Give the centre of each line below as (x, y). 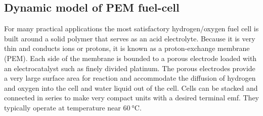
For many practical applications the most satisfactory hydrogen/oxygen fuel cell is (131, 28)
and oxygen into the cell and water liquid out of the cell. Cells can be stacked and (131, 88)
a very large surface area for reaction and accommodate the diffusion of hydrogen (130, 78)
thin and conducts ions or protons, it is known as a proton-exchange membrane (127, 48)
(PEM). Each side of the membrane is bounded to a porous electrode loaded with (130, 58)
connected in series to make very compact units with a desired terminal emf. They (132, 98)
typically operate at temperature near (62, 107)
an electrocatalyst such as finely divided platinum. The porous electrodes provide (130, 68)
